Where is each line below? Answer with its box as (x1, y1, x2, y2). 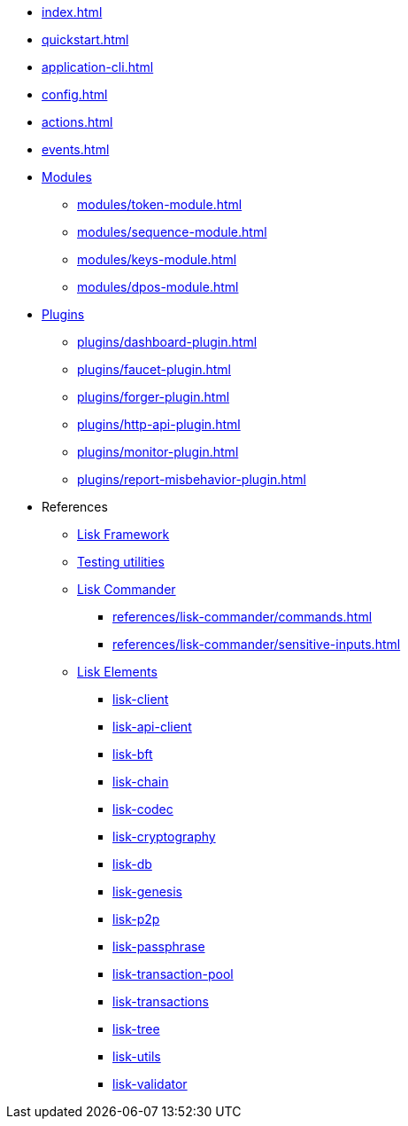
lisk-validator (112, 1076, 188, 1091)
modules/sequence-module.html (77, 224, 267, 239)
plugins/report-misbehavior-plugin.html (77, 472, 306, 487)
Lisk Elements (77, 664, 158, 679)
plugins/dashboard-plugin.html (77, 334, 258, 349)
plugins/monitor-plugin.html (77, 444, 239, 459)
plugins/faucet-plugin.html (77, 362, 231, 377)
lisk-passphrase (112, 939, 205, 954)
